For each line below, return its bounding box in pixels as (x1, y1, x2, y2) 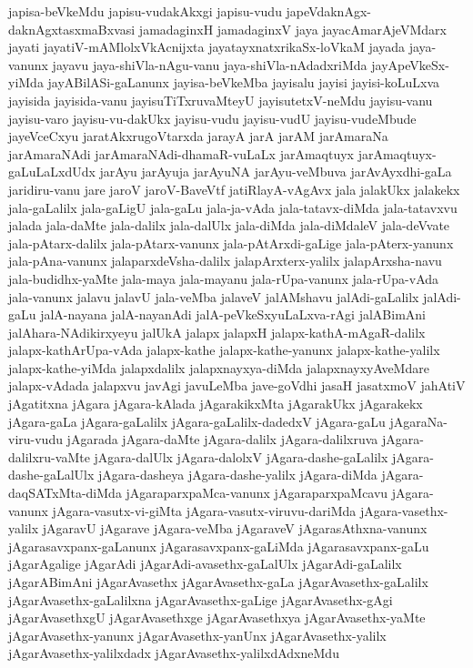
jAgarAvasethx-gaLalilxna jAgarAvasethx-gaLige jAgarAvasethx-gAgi (8, 590, 393, 609)
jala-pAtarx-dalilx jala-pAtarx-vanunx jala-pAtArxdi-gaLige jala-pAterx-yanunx (8, 233, 454, 252)
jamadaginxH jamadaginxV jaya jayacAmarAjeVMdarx (138, 19, 447, 38)
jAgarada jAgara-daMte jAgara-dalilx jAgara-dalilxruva (66, 430, 378, 449)
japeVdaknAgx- (286, 2, 371, 20)
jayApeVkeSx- (371, 55, 449, 74)
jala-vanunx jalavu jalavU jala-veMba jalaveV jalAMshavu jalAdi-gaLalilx (8, 287, 419, 306)
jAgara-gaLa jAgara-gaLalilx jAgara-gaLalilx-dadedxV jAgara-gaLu (8, 411, 386, 430)
